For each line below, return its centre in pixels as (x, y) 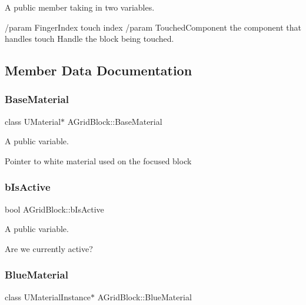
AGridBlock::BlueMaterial (144, 296)
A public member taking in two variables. (80, 7)
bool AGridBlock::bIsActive (54, 209)
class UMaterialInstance (48, 296)
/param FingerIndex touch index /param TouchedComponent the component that (153, 27)
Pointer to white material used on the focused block (98, 160)
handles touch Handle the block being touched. (89, 39)
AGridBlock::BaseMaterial (115, 121)
